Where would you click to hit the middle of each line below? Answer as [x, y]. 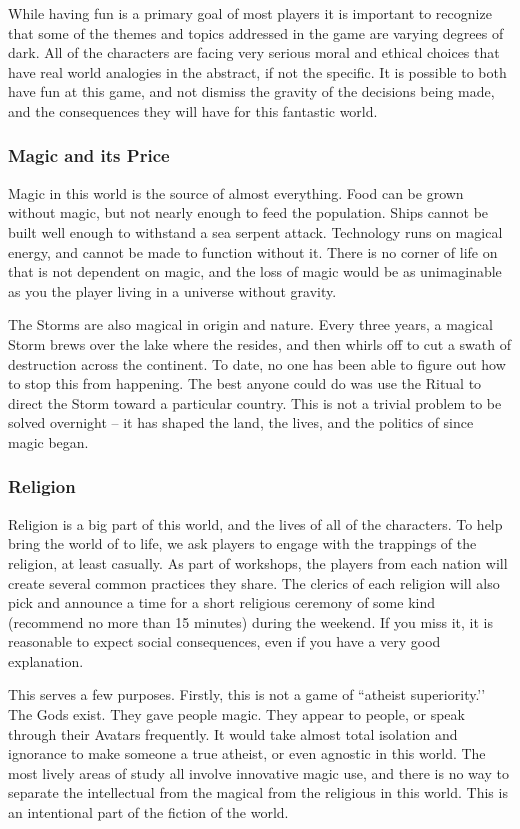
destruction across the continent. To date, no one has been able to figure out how [257, 363]
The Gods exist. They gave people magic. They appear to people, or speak [236, 714]
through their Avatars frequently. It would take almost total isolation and [233, 733]
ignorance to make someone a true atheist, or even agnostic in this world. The [247, 753]
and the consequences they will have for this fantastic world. [193, 110]
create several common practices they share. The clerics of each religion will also [254, 582]
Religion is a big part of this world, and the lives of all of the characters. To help [255, 523]
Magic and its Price [89, 155]
